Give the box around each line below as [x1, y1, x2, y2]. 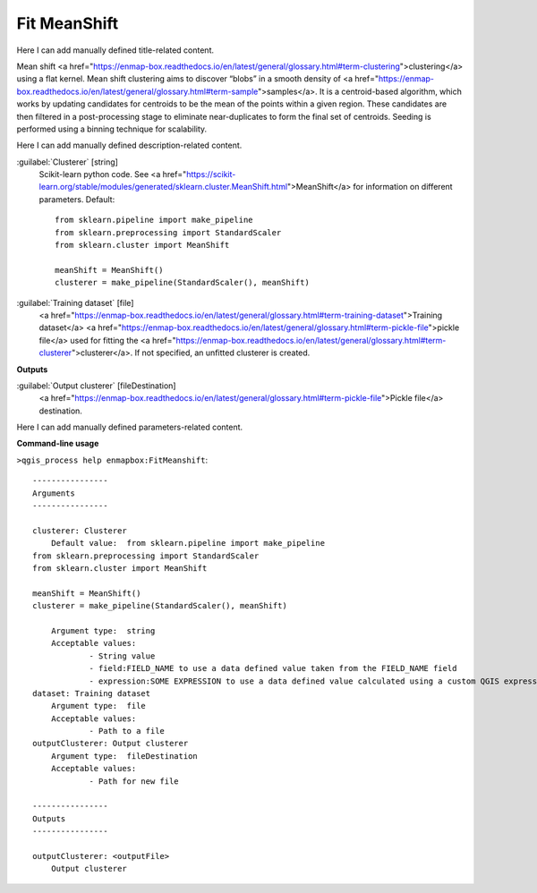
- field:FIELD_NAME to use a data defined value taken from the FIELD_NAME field [89, 663, 457, 674]
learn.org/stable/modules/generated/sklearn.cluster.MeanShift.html [38, 182, 288, 192]
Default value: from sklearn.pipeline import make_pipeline [50, 538, 326, 549]
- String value [89, 651, 156, 661]
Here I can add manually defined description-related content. [16, 140, 243, 151]
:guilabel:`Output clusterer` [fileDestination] [16, 380, 176, 391]
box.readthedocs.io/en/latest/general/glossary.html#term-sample [16, 86, 259, 97]
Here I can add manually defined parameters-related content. [16, 421, 243, 433]
